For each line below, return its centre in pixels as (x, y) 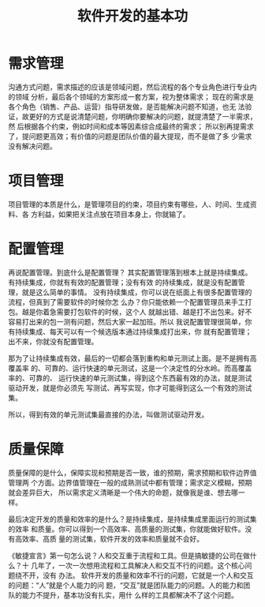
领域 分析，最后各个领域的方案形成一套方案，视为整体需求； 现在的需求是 (134, 96)
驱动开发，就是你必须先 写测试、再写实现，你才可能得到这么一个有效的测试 (130, 388)
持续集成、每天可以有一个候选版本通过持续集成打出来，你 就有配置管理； (133, 332)
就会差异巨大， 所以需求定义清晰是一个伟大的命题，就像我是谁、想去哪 (123, 492)
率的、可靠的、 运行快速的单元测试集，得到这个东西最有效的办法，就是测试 (130, 378)
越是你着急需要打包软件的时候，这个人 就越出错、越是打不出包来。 (130, 312)
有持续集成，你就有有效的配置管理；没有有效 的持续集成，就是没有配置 (123, 282)
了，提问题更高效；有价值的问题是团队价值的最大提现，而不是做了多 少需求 (130, 136)
